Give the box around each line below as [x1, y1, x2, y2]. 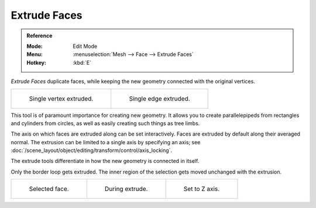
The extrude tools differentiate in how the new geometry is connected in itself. [11, 158, 200, 165]
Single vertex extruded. [29, 94, 94, 102]
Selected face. [29, 185, 70, 193]
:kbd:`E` [73, 59, 92, 66]
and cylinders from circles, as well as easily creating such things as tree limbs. [11, 120, 200, 127]
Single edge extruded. [129, 94, 190, 102]
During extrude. [104, 185, 148, 193]
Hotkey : [26, 59, 47, 66]
